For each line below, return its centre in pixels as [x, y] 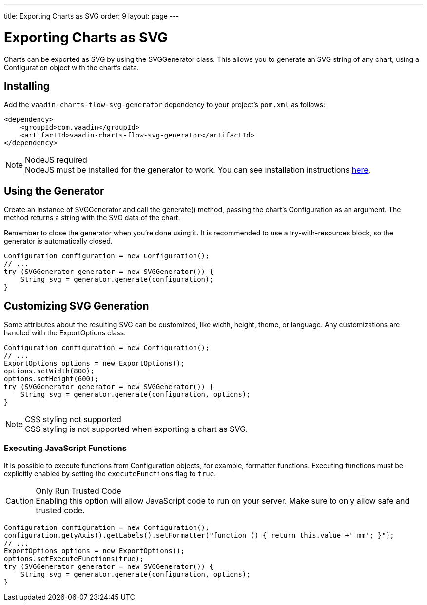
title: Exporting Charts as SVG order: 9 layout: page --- [92, 16]
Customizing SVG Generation [77, 306]
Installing [27, 86]
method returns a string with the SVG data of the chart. [92, 218]
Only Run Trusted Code [78, 491]
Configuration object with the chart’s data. [71, 67]
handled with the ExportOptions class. [65, 333]
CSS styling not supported [73, 420]
